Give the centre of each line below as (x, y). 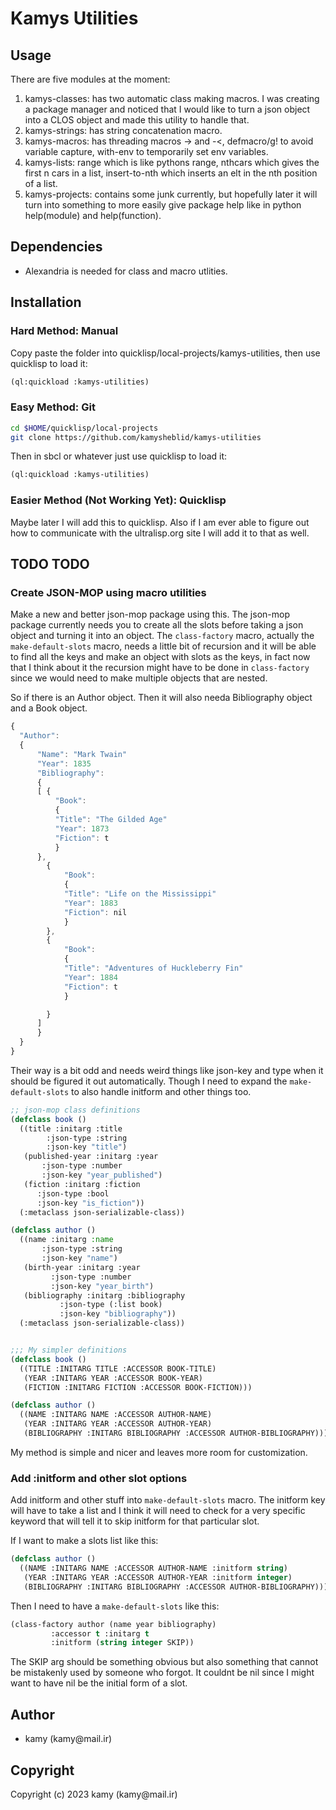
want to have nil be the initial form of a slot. (99, 1683)
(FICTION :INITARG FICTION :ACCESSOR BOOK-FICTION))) (138, 1387)
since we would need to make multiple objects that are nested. (139, 678)
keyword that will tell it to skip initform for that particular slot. (135, 1521)
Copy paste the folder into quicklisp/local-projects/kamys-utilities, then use (165, 353)
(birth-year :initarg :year (82, 1267)
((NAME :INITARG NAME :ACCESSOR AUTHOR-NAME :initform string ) (153, 1568)
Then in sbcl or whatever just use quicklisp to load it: (119, 456)
